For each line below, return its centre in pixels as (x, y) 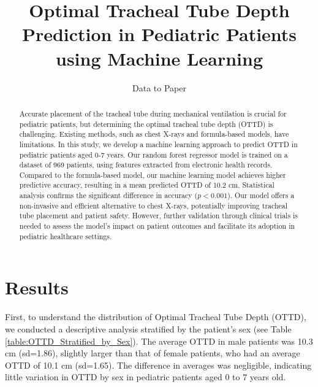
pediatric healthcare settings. (66, 236)
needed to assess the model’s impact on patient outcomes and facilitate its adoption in (157, 226)
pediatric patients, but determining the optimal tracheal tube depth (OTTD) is (146, 124)
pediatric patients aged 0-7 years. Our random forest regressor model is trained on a (153, 154)
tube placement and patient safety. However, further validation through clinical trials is (159, 216)
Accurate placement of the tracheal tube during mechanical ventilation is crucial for (153, 113)
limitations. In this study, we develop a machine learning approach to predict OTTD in (158, 144)
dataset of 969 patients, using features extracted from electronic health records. (146, 165)
